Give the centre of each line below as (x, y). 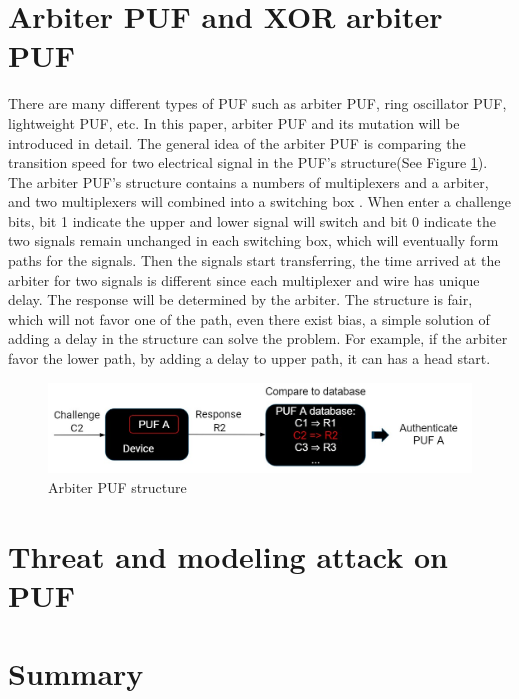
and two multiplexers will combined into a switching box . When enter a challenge (260, 201)
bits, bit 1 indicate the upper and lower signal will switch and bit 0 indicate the (252, 220)
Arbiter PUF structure (117, 486)
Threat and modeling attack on (228, 555)
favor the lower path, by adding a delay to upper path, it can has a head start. (249, 358)
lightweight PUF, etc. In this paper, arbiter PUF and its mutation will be (234, 122)
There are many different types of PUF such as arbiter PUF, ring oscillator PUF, (257, 103)
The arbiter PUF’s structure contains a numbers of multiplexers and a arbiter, (248, 181)
